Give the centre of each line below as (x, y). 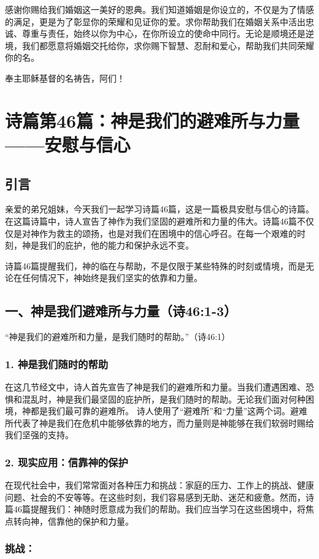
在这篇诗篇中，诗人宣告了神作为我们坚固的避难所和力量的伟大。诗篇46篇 (151, 221)
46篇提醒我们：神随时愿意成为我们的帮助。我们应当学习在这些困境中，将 (159, 509)
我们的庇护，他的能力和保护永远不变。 (116, 245)
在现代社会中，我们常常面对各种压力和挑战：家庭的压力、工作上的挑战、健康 (159, 485)
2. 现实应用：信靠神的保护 (67, 462)
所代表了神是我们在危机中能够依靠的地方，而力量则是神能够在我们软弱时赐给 (159, 422)
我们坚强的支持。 (39, 435)
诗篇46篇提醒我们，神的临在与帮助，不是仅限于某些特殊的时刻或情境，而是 (155, 265)
